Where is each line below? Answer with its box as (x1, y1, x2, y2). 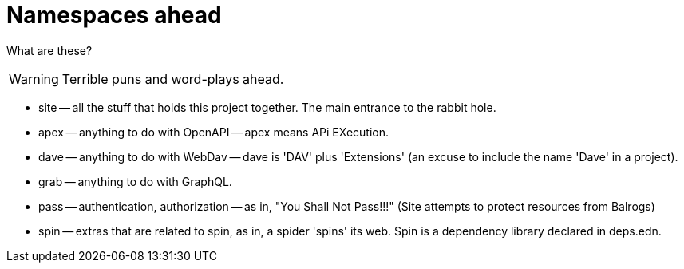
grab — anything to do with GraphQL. (38, 174, 232, 188)
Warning (9, 70, 59, 87)
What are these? (6, 43, 93, 57)
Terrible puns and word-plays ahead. (61, 70, 284, 87)
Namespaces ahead (6, 2, 222, 29)
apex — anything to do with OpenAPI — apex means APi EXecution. (38, 125, 389, 139)
